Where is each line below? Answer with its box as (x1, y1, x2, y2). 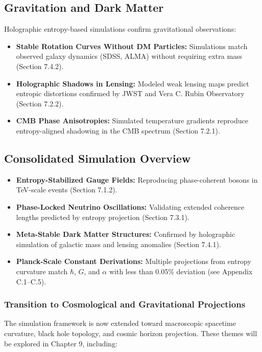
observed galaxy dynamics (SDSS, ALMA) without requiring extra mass (16, 51, 243, 61)
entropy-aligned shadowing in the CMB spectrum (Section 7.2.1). (16, 125, 220, 136)
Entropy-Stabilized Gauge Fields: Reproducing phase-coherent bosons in (16, 174, 258, 185)
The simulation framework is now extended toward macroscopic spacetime (4, 318, 236, 328)
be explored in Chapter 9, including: (4, 338, 117, 348)
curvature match (16, 266, 68, 276)
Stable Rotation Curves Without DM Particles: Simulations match (16, 40, 248, 51)
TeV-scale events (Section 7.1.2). (16, 184, 117, 195)
